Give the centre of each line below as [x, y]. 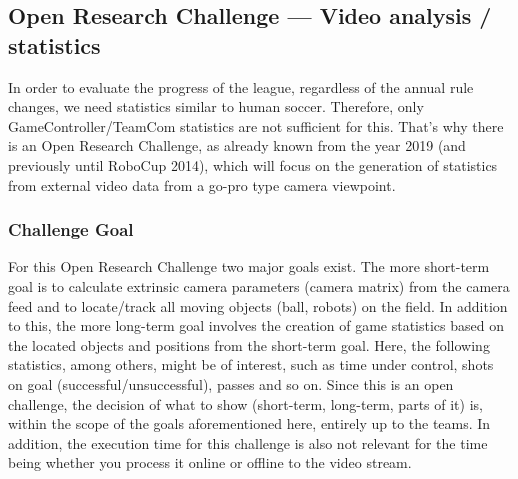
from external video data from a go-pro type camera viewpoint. [202, 184]
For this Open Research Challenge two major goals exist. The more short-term [249, 266]
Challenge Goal [71, 229]
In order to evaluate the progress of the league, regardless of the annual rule [241, 86]
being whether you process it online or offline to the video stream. [210, 462]
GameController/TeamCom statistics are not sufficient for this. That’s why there [256, 125]
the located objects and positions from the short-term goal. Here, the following [249, 344]
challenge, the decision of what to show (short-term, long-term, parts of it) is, [245, 403]
